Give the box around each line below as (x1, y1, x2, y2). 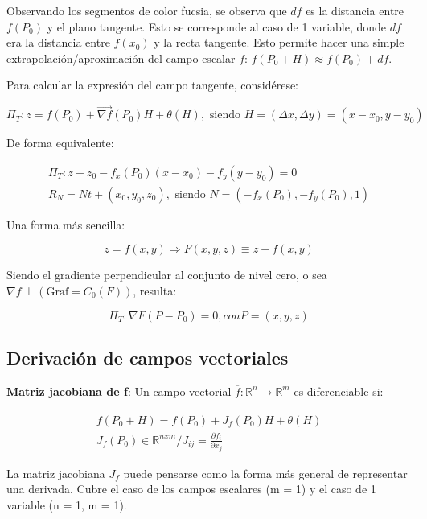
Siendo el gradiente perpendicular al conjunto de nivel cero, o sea (6, 266, 327, 283)
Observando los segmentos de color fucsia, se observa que (6, 2, 287, 19)
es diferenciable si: (294, 382, 384, 399)
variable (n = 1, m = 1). (6, 496, 127, 513)
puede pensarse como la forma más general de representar (123, 464, 408, 481)
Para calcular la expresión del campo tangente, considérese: (6, 76, 299, 93)
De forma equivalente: (6, 134, 114, 151)
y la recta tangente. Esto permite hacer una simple (154, 34, 404, 51)
